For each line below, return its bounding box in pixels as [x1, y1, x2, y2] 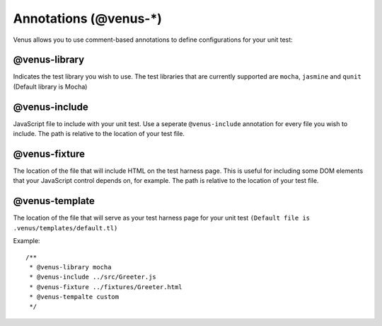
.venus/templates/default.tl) [13, 224, 118, 232]
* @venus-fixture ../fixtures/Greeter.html [29, 283, 183, 291]
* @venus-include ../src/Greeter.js [29, 273, 157, 281]
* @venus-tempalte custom [29, 293, 120, 301]
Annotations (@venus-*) [13, 11, 163, 26]
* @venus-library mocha [29, 263, 112, 271]
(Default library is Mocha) [13, 82, 88, 91]
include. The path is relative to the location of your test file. [13, 130, 185, 138]
